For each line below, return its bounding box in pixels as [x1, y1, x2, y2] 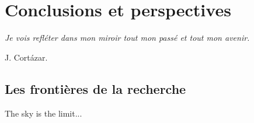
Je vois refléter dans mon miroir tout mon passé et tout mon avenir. [5, 31, 250, 44]
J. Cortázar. [5, 51, 48, 63]
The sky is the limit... [5, 107, 82, 119]
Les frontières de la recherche [5, 79, 186, 97]
